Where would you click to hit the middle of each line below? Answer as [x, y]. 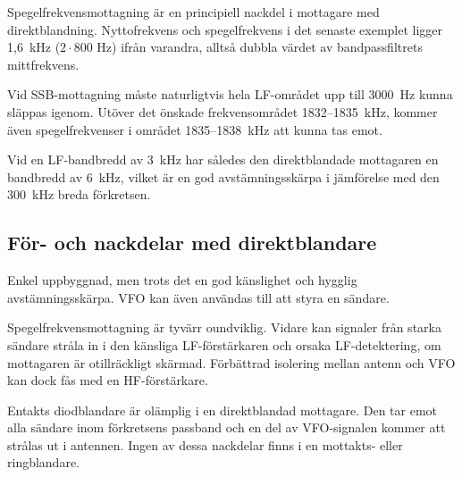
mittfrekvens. [43, 64]
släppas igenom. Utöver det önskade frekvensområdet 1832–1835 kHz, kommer [223, 111]
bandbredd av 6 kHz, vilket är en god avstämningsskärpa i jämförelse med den [223, 176]
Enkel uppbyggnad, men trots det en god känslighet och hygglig [182, 280]
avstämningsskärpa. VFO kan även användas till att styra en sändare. [198, 297]
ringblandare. [44, 462]
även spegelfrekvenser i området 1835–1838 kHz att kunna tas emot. [195, 129]
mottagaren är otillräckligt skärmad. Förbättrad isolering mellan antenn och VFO [231, 362]
